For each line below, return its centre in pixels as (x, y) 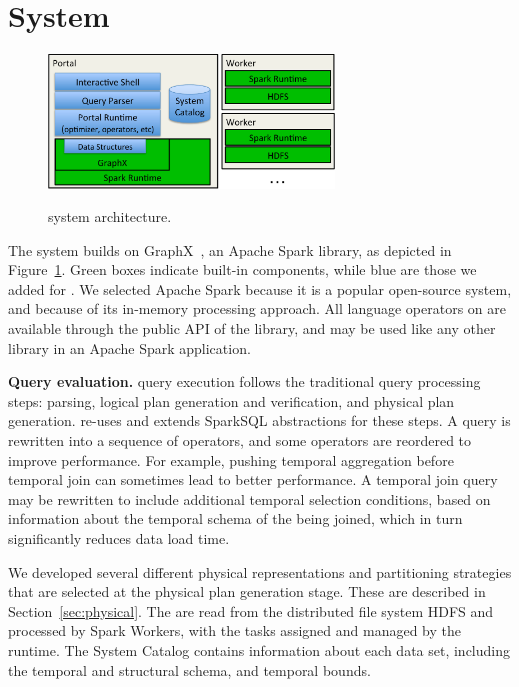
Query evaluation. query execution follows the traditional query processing (244, 381)
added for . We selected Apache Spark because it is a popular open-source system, (260, 288)
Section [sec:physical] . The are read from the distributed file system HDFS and (251, 610)
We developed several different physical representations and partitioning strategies (260, 571)
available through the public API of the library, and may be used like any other (252, 328)
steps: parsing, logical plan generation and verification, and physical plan (231, 400)
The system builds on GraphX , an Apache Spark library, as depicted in (230, 249)
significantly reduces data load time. (119, 538)
